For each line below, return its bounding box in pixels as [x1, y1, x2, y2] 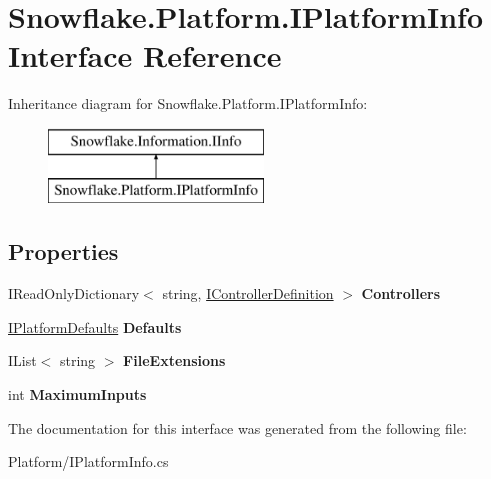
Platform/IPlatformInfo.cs [8, 451, 169, 472]
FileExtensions [123, 350, 226, 371]
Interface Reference [8, 35, 282, 76]
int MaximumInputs [8, 384, 147, 405]
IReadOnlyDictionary [8, 283, 140, 304]
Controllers [361, 283, 441, 304]
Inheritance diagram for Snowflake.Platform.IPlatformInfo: [8, 93, 368, 114]
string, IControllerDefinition [162, 283, 334, 304]
